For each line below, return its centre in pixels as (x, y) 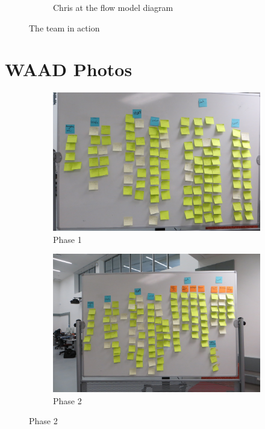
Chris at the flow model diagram (113, 7)
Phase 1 (67, 239)
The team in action (64, 27)
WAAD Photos (69, 69)
